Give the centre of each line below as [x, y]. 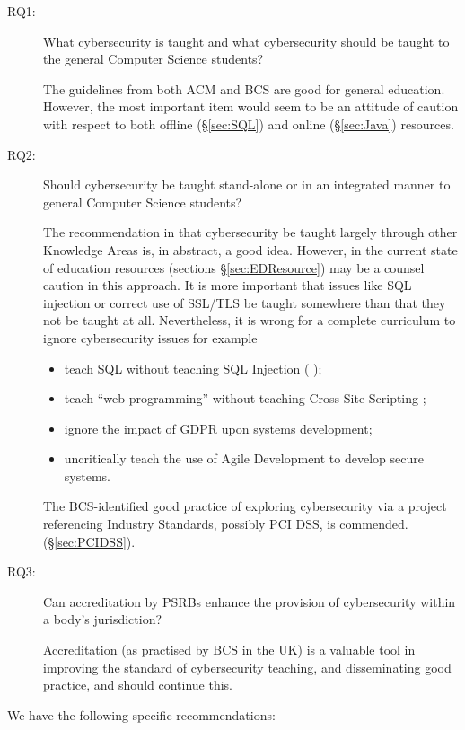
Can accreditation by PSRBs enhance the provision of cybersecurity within [250, 601]
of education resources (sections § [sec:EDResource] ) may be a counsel [234, 267]
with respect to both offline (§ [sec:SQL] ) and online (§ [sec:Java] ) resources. [249, 123]
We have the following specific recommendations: [141, 714]
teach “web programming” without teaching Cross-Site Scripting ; [245, 398]
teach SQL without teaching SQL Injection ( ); [193, 368]
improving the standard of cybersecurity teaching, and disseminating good [247, 667]
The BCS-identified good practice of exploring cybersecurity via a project [245, 506]
